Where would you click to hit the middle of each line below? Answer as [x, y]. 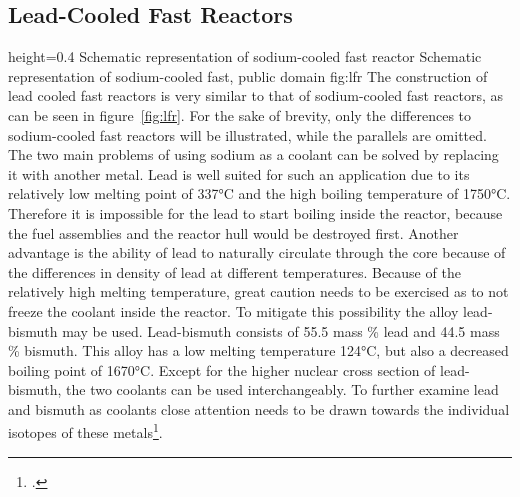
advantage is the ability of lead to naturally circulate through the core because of [257, 252]
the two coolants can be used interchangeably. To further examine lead [282, 389]
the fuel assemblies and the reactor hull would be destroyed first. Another [233, 232]
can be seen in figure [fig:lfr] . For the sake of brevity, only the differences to [240, 114]
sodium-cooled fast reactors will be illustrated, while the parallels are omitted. [247, 134]
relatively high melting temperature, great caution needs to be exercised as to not [258, 291]
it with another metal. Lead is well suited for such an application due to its [239, 173]
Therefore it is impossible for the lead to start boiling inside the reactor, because [255, 212]
